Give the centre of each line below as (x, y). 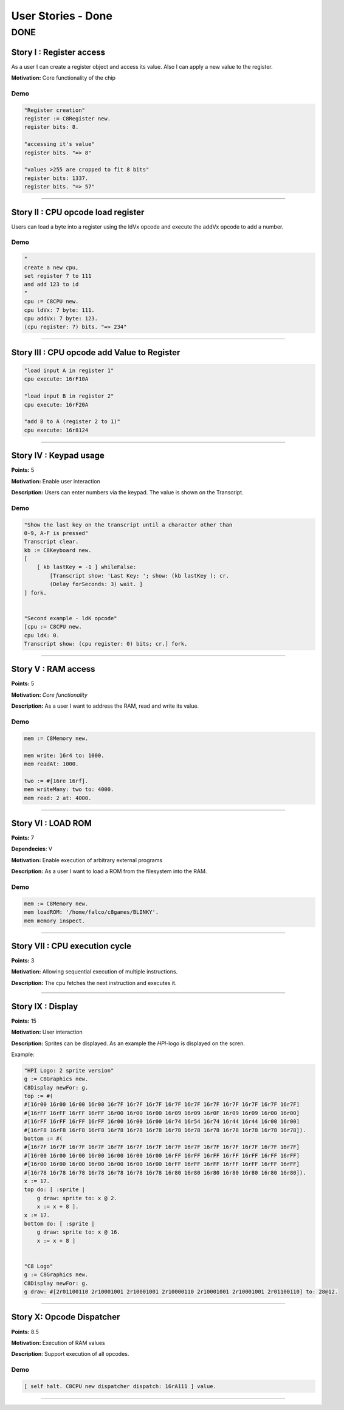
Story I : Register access (58, 52)
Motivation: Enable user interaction (56, 481)
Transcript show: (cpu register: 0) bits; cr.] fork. (106, 644)
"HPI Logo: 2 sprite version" (69, 1070)
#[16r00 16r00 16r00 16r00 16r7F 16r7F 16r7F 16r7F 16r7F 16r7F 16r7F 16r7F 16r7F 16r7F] (162, 1104)
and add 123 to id (51, 285)
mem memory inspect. (54, 921)
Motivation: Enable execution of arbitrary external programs (87, 860)
